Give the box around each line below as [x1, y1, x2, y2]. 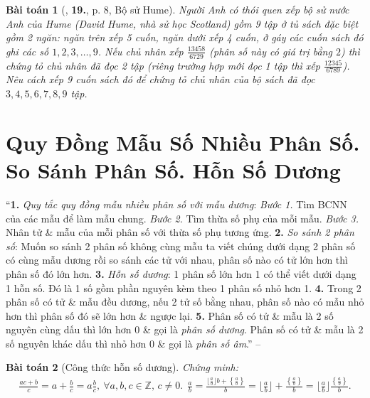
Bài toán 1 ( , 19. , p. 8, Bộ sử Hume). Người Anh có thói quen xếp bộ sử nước [6, 2, 349, 16]
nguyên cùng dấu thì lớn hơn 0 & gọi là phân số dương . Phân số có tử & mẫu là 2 [6, 322, 364, 337]
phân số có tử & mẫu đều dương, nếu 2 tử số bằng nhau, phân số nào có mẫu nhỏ [6, 294, 364, 309]
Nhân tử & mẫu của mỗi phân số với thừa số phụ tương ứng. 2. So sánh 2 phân [6, 225, 354, 240]
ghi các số [6, 43, 49, 58]
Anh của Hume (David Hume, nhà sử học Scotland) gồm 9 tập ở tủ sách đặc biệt [6, 16, 359, 31]
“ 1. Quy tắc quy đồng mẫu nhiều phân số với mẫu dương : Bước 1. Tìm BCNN [6, 196, 347, 211]
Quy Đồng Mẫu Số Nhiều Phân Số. [6, 127, 360, 156]
